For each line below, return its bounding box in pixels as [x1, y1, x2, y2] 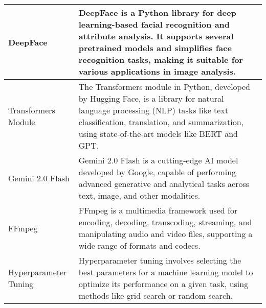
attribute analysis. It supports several [78, 30, 234, 42]
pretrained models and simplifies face [78, 42, 232, 54]
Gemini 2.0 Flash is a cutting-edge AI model [78, 154, 238, 166]
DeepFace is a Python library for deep [78, 7, 236, 18]
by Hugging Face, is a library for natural [78, 92, 224, 104]
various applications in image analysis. [78, 65, 236, 77]
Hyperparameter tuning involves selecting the [78, 254, 241, 266]
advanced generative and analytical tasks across [78, 178, 250, 189]
